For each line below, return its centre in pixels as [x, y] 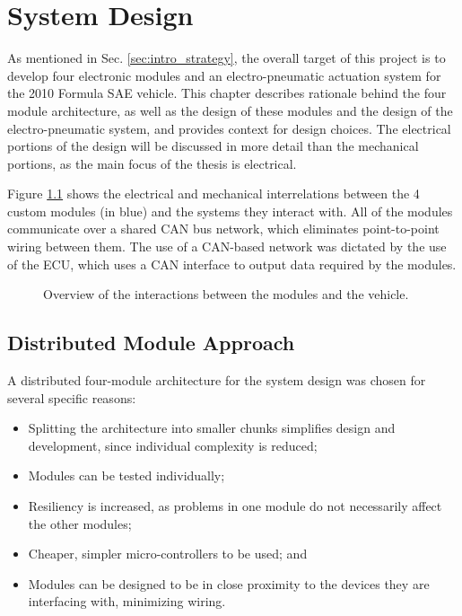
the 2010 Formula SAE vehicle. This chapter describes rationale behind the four [227, 93]
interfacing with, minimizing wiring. [127, 601]
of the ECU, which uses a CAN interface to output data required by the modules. [232, 264]
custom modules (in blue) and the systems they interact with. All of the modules [230, 211]
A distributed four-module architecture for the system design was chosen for [217, 380]
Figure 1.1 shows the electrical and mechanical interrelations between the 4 [214, 194]
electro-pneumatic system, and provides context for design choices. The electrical [229, 128]
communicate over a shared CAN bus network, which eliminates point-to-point [223, 229]
